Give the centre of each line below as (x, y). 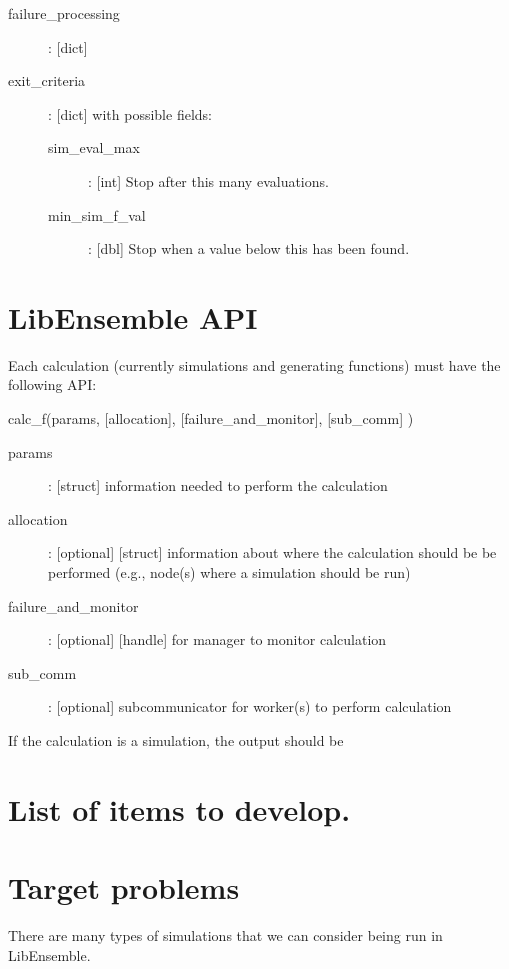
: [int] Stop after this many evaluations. (208, 180)
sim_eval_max (94, 147)
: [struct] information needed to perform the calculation (218, 485)
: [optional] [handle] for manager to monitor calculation (217, 639)
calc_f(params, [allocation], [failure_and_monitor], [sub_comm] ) (211, 418)
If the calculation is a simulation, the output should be (176, 740)
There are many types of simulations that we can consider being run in (225, 935)
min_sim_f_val (97, 214)
